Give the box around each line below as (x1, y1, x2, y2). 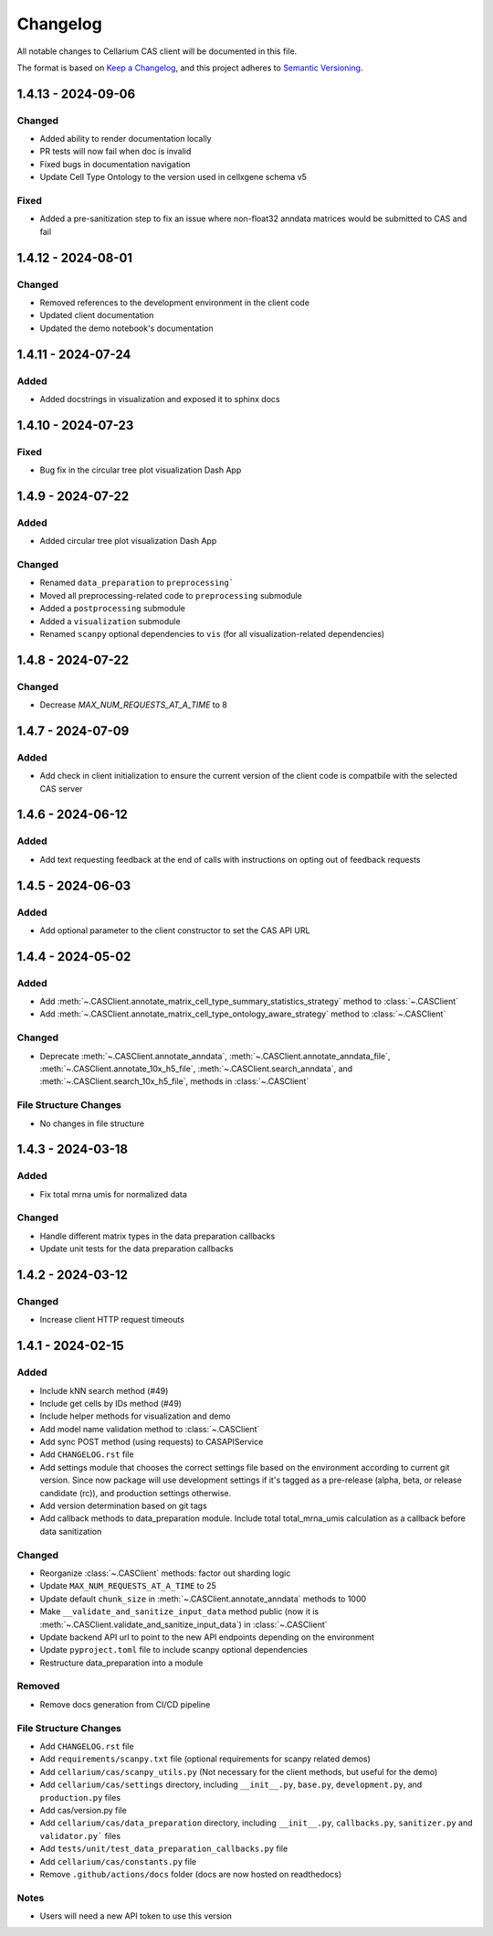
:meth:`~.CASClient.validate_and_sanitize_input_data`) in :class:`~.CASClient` (39, 1619, 328, 1630)
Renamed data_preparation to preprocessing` (39, 577, 235, 589)
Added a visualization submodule (39, 615, 182, 626)
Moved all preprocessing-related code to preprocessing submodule (39, 590, 303, 601)
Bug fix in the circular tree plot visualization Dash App (39, 464, 242, 475)
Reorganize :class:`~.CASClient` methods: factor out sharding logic (39, 1568, 291, 1579)
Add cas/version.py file (39, 1804, 127, 1815)
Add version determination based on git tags (39, 1500, 207, 1512)
